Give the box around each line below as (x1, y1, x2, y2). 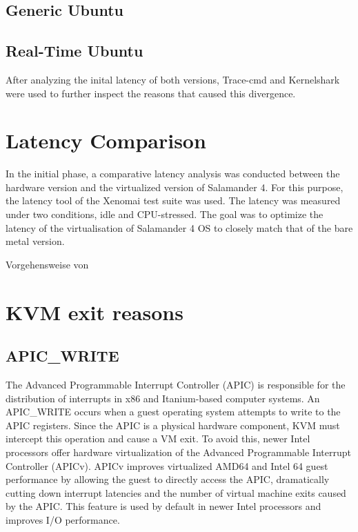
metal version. (6, 234, 65, 248)
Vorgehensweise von (6, 257, 89, 271)
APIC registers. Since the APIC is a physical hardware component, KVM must (6, 417, 340, 432)
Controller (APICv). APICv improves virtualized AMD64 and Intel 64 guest (6, 458, 328, 473)
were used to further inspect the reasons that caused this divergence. (6, 86, 296, 100)
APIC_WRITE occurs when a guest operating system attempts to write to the (6, 404, 341, 419)
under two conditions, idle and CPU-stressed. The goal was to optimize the (6, 207, 324, 221)
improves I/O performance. (6, 512, 120, 526)
